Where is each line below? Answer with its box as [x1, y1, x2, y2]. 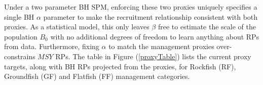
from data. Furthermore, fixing [4, 41, 99, 52]
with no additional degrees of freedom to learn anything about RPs [50, 31, 259, 41]
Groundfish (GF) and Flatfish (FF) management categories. [4, 71, 190, 81]
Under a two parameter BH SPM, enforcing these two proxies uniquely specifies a [4, 2, 257, 12]
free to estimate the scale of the [158, 21, 256, 32]
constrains [4, 51, 35, 61]
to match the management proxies [108, 41, 214, 52]
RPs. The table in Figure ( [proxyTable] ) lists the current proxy [55, 51, 251, 61]
